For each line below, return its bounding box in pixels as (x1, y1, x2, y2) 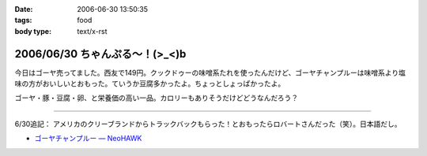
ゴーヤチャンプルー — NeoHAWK (34, 134, 142, 143)
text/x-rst (77, 26, 108, 35)
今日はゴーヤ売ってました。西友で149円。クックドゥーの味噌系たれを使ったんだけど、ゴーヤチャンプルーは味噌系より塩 (14, 68, 406, 77)
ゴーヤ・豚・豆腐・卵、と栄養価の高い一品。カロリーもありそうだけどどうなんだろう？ (14, 93, 299, 102)
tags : (14, 16, 32, 25)
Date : (14, 5, 33, 13)
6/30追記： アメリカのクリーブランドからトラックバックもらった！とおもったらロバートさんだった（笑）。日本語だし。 (14, 119, 402, 128)
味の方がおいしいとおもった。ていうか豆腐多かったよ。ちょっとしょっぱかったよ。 (14, 79, 285, 88)
